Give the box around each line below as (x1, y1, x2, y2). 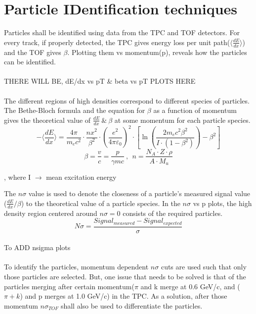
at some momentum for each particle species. (114, 114, 251, 125)
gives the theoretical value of (4, 114, 91, 125)
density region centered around (4, 208, 97, 218)
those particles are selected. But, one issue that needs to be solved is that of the (4, 271, 246, 282)
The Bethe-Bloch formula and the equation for (4, 105, 145, 115)
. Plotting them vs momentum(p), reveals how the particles (67, 47, 247, 57)
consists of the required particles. (123, 208, 223, 218)
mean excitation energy (46, 171, 117, 182)
